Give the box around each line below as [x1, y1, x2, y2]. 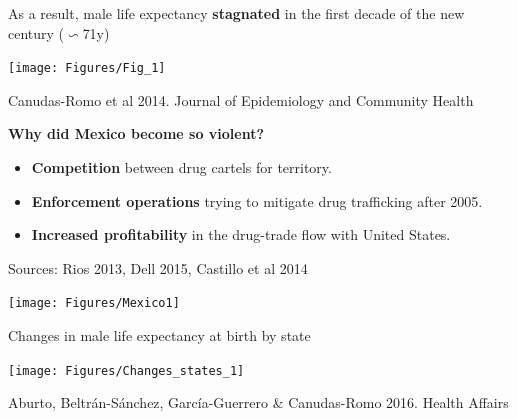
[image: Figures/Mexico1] [8, 296, 180, 311]
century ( [8, 22, 65, 43]
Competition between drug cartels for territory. [31, 157, 332, 178]
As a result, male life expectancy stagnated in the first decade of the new [8, 3, 465, 23]
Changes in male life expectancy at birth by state [8, 325, 311, 346]
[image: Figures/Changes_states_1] [8, 363, 245, 378]
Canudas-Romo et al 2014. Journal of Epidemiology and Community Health [8, 89, 474, 110]
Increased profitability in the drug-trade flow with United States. [31, 224, 451, 245]
